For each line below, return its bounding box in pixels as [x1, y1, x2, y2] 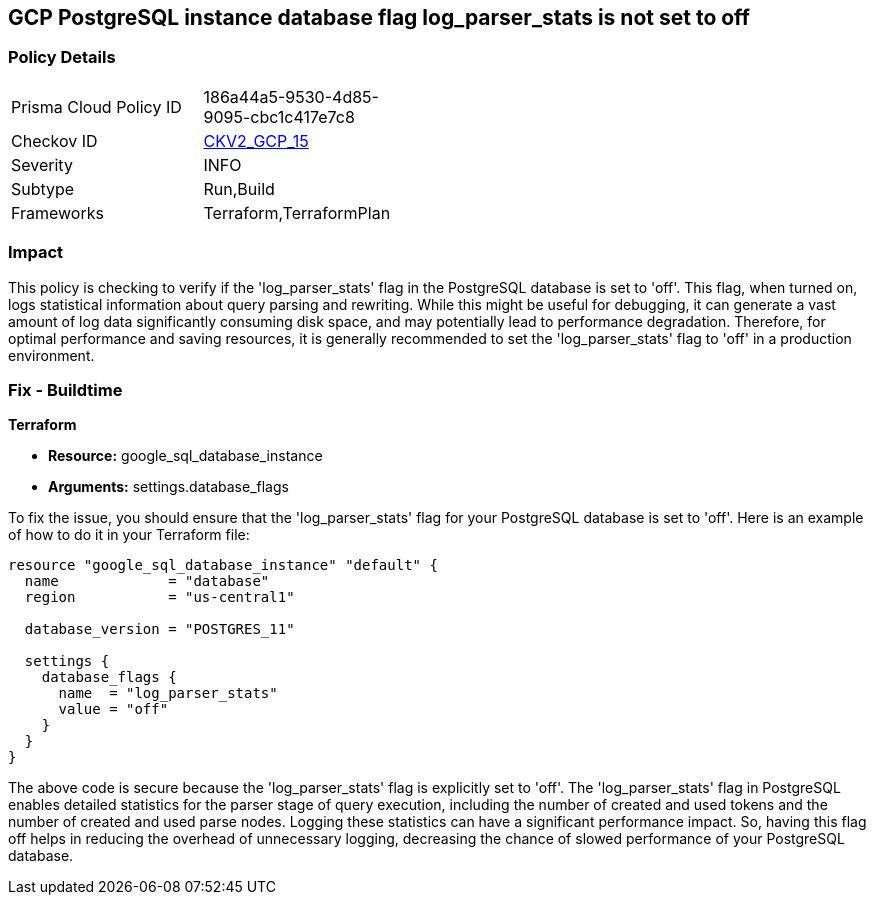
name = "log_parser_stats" [58, 685, 278, 702]
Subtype [11, 178, 75, 199]
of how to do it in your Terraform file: [8, 526, 250, 544]
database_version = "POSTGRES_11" [24, 621, 295, 638]
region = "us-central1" [24, 589, 295, 606]
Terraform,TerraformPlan [203, 202, 391, 223]
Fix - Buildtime [8, 379, 123, 400]
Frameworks [11, 202, 104, 223]
